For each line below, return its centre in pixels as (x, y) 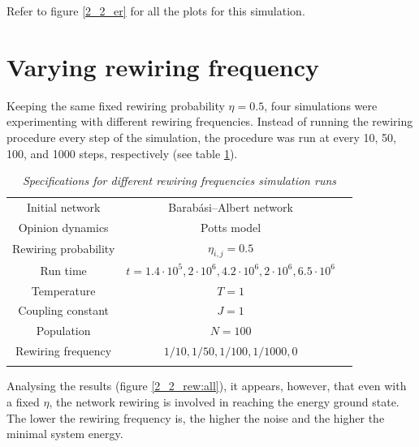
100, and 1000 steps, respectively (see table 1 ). (122, 153)
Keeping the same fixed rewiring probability (116, 105)
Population (63, 331)
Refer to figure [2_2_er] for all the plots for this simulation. (156, 11)
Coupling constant (64, 310)
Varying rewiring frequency (163, 66)
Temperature (63, 290)
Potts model (231, 227)
